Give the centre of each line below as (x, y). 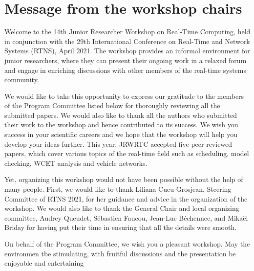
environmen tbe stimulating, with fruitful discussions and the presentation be (120, 253)
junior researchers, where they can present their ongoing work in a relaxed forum (126, 60)
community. (22, 79)
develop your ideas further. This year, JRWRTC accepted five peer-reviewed (118, 144)
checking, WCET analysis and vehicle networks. (76, 163)
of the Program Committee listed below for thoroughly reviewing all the (112, 105)
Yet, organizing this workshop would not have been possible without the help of (124, 179)
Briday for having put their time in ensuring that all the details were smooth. (121, 227)
